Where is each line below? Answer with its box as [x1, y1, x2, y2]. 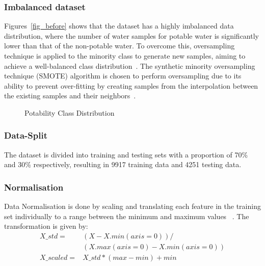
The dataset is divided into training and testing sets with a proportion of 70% [4, 149, 248, 159]
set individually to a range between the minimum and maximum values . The [4, 210, 249, 221]
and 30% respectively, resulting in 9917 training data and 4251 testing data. [4, 159, 242, 170]
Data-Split [4, 129, 47, 142]
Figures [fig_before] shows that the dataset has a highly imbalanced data [4, 20, 234, 31]
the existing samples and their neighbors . [4, 90, 136, 101]
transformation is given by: [4, 221, 88, 231]
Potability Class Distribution [24, 107, 115, 118]
